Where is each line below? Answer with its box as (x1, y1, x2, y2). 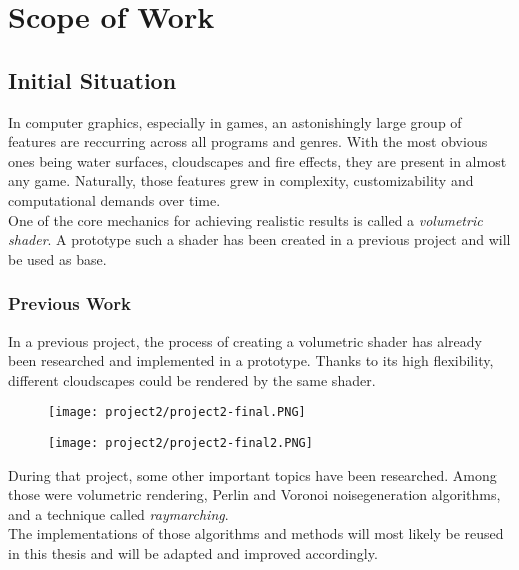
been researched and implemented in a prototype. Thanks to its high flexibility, (8, 350, 494, 371)
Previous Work (8, 291, 131, 316)
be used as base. (8, 248, 107, 269)
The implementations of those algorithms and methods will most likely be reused (8, 523, 504, 544)
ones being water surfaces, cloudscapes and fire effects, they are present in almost (8, 150, 507, 171)
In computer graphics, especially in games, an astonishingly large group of (8, 111, 462, 132)
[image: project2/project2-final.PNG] (48, 405, 306, 420)
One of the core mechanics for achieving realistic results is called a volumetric (8, 209, 483, 230)
